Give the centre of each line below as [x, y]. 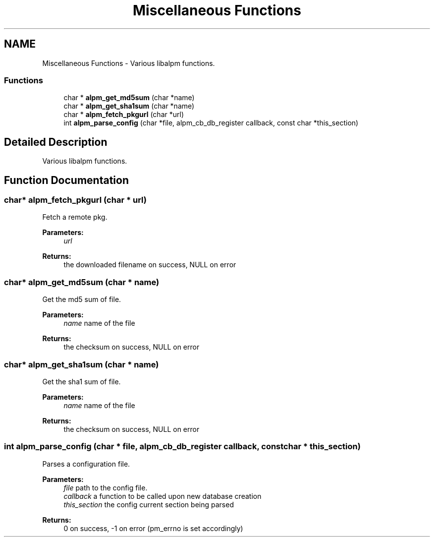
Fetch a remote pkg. [75, 217]
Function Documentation [66, 180]
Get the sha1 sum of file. [81, 381]
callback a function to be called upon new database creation [163, 496]
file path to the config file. [106, 487]
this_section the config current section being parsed [149, 504]
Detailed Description [56, 142]
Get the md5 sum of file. [82, 300]
